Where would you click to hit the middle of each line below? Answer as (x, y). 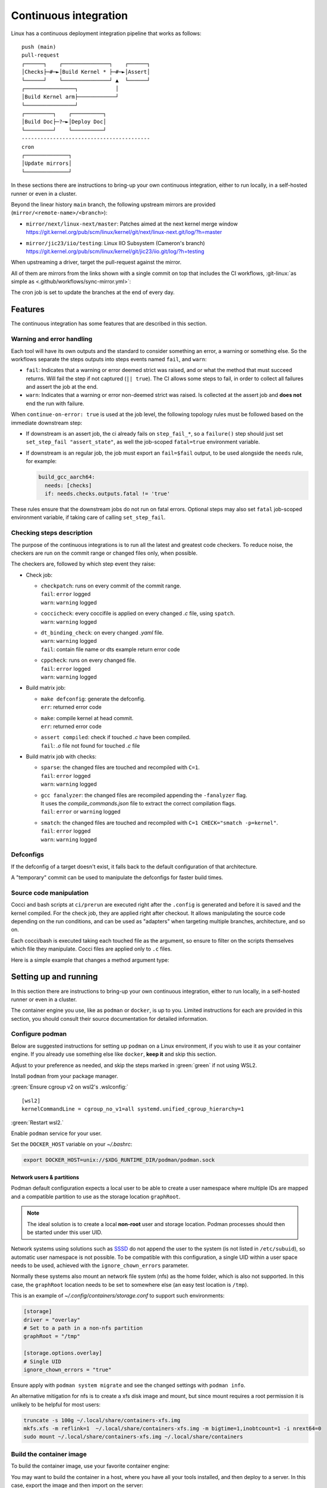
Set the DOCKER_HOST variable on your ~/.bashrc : (72, 1144)
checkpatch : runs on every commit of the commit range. (111, 586)
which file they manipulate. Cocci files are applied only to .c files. (92, 949)
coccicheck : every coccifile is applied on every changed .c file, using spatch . (138, 614)
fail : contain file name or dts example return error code (111, 649)
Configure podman (39, 1034)
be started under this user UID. (65, 1232)
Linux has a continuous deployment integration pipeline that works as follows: (106, 33)
